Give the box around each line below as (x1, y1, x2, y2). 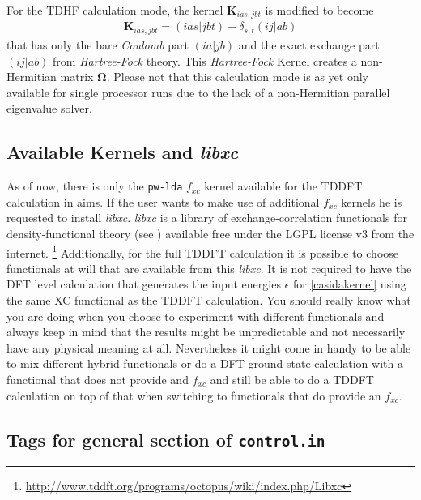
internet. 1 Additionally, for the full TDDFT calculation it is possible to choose (6, 241, 399, 261)
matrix (60, 68, 94, 85)
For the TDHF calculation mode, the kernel (6, 2, 223, 18)
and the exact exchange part (238, 36, 380, 53)
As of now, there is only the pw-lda (6, 177, 183, 194)
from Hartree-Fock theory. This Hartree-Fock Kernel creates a (53, 52, 357, 69)
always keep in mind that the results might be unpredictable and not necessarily (6, 323, 406, 340)
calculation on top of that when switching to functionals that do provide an (6, 387, 381, 404)
